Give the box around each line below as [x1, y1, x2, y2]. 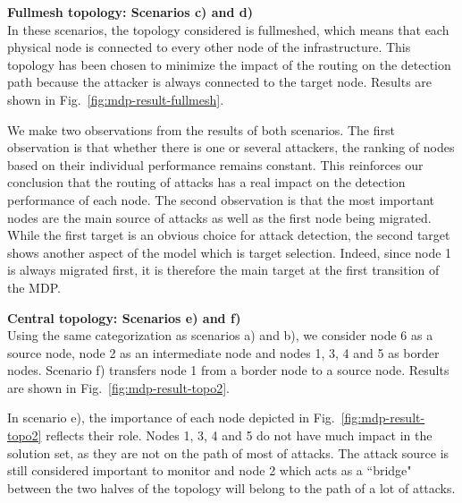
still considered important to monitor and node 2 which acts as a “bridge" [7, 461, 412, 480]
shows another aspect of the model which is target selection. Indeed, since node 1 [7, 243, 452, 261]
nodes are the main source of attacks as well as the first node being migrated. [7, 208, 432, 226]
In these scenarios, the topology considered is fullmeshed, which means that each [7, 20, 449, 38]
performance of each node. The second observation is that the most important [7, 190, 435, 209]
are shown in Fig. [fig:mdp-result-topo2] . [7, 378, 230, 396]
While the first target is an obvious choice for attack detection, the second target [7, 226, 450, 244]
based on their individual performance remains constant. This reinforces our [7, 155, 424, 174]
